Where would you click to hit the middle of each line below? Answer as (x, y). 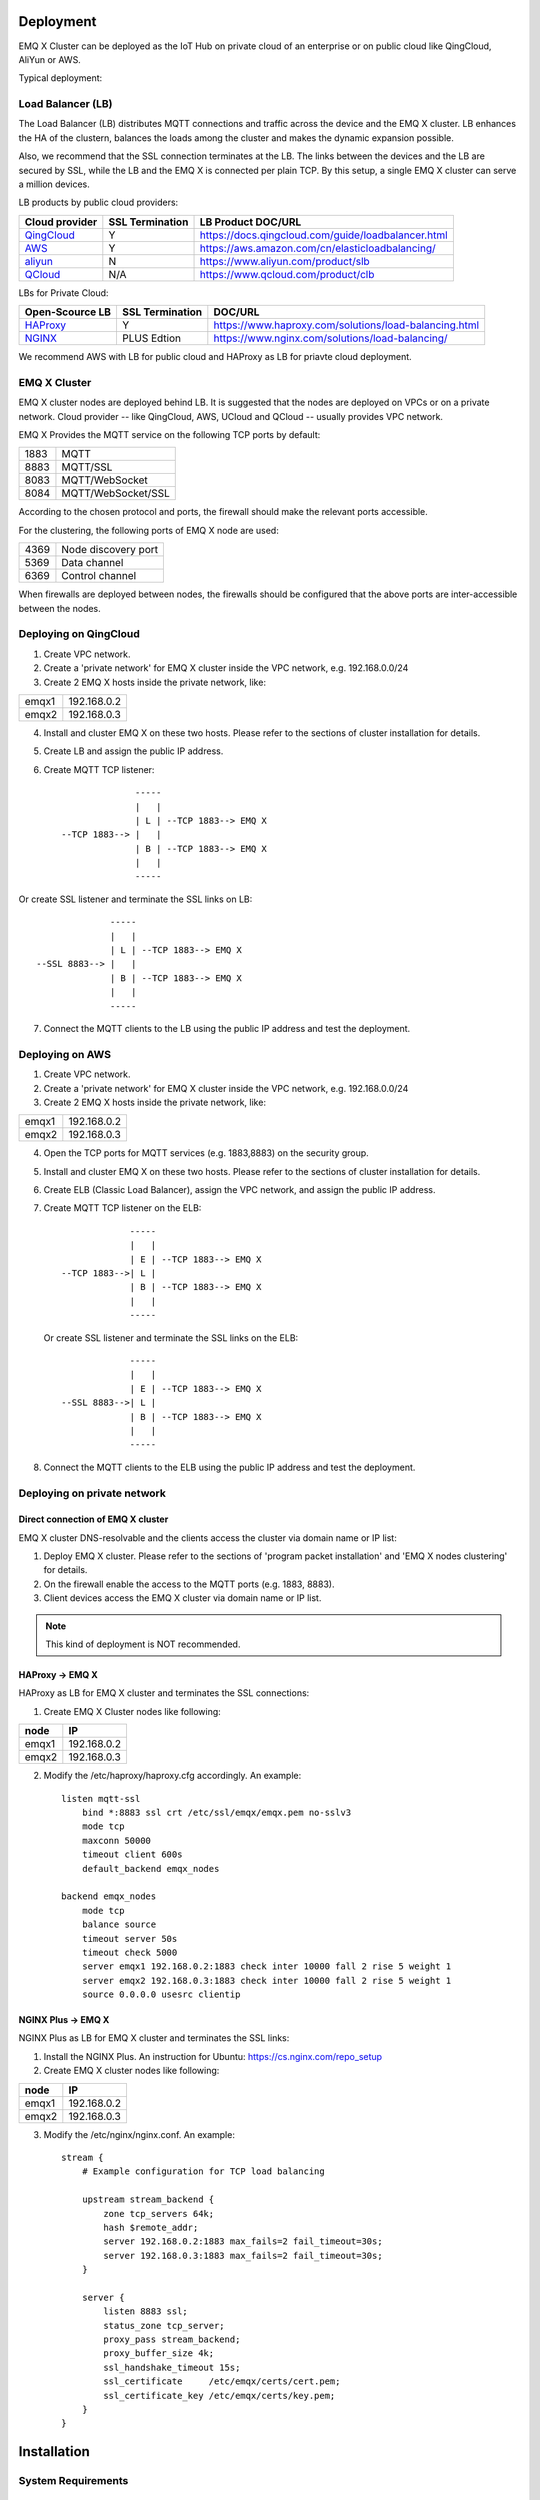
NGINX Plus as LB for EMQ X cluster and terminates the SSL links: (154, 2038)
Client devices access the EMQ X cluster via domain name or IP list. (182, 1598)
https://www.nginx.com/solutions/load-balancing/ (331, 338)
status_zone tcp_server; (164, 2325)
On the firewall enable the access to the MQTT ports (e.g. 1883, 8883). (189, 1584)
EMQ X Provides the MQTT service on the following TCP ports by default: (169, 435)
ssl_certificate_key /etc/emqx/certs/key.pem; (219, 2395)
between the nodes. (60, 608)
